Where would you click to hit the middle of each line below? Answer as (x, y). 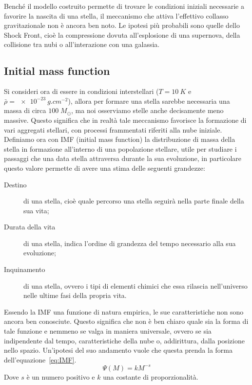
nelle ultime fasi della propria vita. (75, 295)
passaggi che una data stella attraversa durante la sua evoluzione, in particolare (123, 158)
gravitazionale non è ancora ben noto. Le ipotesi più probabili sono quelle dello (122, 25)
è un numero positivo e (61, 376)
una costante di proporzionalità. (151, 376)
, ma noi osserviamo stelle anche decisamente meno (147, 110)
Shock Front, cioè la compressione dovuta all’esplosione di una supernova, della (122, 34)
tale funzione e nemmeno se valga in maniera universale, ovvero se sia (108, 331)
